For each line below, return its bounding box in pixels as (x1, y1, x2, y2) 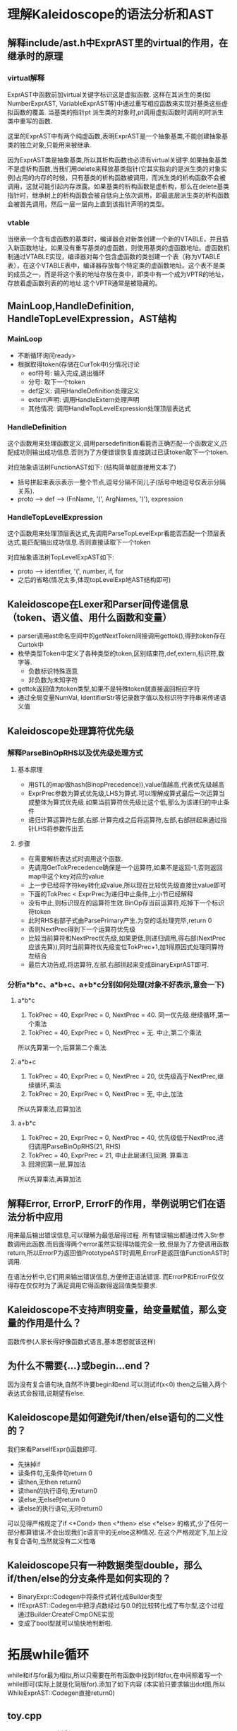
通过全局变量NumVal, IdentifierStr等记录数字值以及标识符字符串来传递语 (17, 694, 226, 702)
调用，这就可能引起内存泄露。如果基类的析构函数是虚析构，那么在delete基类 (7, 182, 229, 191)
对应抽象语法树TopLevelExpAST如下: (7, 553, 114, 561)
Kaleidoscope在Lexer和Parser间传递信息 (7, 598, 189, 610)
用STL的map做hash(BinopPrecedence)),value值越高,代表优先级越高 (28, 780, 224, 788)
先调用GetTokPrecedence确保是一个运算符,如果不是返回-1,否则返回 (28, 863, 223, 872)
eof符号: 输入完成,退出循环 (28, 369, 106, 377)
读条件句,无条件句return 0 (17, 1468, 93, 1477)
